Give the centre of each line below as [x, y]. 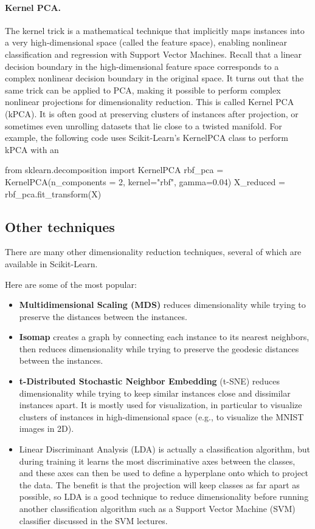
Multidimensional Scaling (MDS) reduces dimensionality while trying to [162, 305]
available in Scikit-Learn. [51, 263]
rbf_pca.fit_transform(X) [53, 193]
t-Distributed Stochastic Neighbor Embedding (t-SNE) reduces [150, 381]
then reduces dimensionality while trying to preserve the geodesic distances [159, 348]
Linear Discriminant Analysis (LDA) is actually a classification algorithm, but [164, 449]
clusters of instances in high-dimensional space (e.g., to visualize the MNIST [161, 416]
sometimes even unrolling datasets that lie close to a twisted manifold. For [144, 125]
